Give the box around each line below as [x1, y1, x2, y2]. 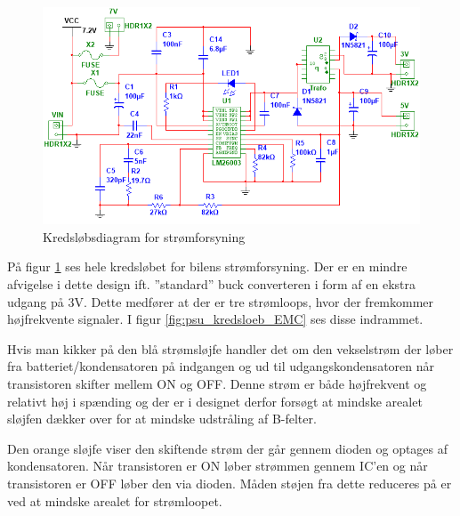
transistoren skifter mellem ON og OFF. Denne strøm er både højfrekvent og [7, 374, 427, 392]
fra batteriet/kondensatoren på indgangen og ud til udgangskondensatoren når [7, 357, 435, 375]
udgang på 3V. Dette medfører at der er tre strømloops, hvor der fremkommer [7, 292, 434, 310]
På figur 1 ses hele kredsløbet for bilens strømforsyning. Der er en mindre [7, 257, 408, 276]
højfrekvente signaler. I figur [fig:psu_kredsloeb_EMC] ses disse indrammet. [7, 310, 424, 328]
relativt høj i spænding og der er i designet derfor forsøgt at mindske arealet [7, 391, 423, 410]
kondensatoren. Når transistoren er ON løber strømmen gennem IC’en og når [7, 456, 428, 475]
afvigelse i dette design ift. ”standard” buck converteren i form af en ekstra [7, 274, 416, 293]
